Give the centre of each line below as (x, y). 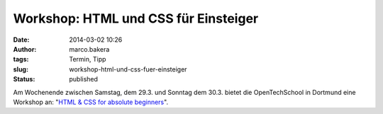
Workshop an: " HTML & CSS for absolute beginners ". (91, 102)
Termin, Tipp (88, 59)
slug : (21, 69)
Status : (24, 79)
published (84, 79)
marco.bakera (89, 49)
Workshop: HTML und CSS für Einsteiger (136, 18)
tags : (21, 59)
